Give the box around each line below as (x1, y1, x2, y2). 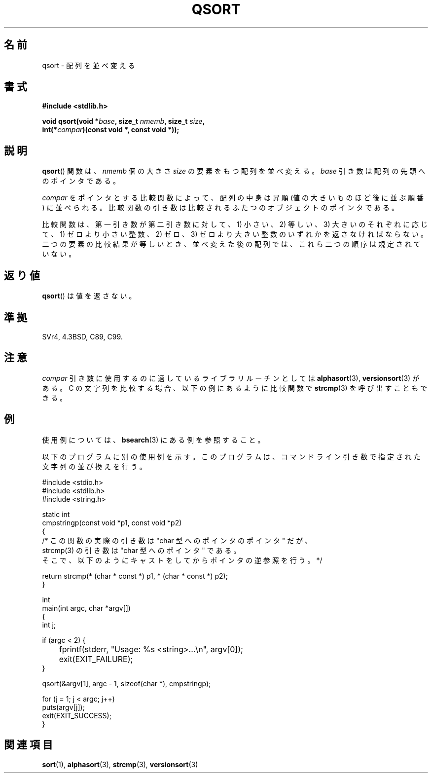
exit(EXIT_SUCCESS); (42, 711, 111, 720)
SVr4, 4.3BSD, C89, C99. (42, 332, 123, 341)
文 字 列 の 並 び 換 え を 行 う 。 (42, 462, 146, 471)
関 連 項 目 (4, 739, 53, 751)
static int (42, 510, 70, 518)
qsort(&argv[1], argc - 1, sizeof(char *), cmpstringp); (42, 679, 211, 688)
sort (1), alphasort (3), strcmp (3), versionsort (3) (42, 760, 198, 769)
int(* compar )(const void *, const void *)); (42, 125, 180, 134)
